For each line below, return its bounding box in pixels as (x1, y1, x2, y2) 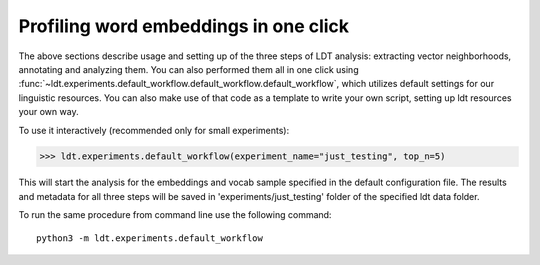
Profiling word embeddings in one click (18, 15, 350, 37)
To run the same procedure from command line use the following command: (18, 209, 332, 221)
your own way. (18, 106, 79, 118)
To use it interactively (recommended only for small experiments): (18, 124, 290, 136)
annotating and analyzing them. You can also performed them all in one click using (18, 63, 359, 75)
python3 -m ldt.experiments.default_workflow (36, 232, 264, 244)
